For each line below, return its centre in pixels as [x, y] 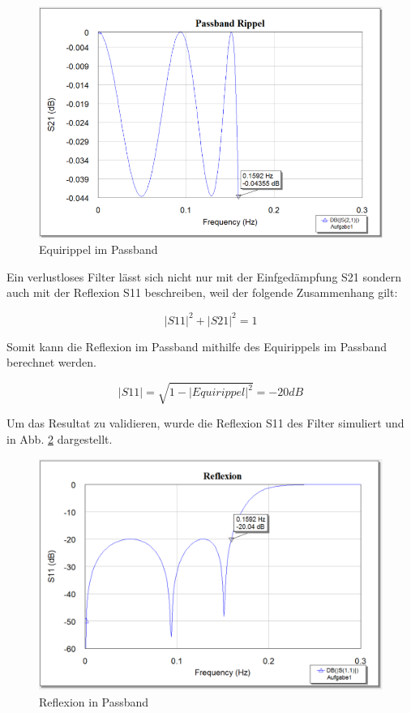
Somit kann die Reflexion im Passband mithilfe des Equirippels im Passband [197, 346]
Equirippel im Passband [98, 249]
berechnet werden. [51, 362]
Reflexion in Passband [94, 701]
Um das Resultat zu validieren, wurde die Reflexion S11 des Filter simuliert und [205, 423]
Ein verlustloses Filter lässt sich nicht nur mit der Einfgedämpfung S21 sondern [204, 276]
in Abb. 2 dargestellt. [60, 438]
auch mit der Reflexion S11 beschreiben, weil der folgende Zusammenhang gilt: [202, 292]
